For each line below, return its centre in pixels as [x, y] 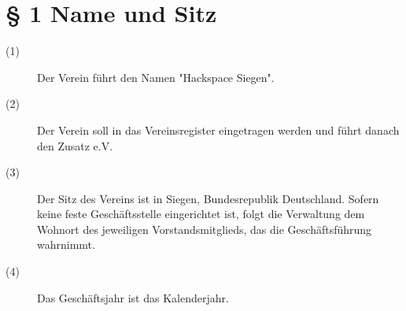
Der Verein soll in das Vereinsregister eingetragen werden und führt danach [218, 130]
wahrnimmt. [66, 244]
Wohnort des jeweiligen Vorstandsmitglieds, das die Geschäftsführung [205, 229]
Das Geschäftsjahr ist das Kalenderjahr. [133, 297]
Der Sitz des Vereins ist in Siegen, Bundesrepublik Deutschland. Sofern [208, 198]
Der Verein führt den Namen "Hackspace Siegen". [156, 77]
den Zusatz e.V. [75, 145]
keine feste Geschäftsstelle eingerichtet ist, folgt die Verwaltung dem [201, 214]
